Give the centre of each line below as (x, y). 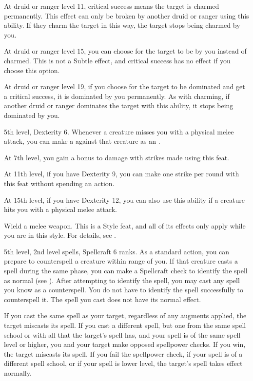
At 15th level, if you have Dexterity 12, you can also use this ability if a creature (125, 200)
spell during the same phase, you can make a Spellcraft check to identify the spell (126, 271)
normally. (18, 373)
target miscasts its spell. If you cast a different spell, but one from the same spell (125, 325)
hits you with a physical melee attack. (60, 209)
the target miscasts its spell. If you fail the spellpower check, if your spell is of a (123, 353)
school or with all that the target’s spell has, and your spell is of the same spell (122, 334)
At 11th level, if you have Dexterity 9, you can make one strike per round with (122, 174)
